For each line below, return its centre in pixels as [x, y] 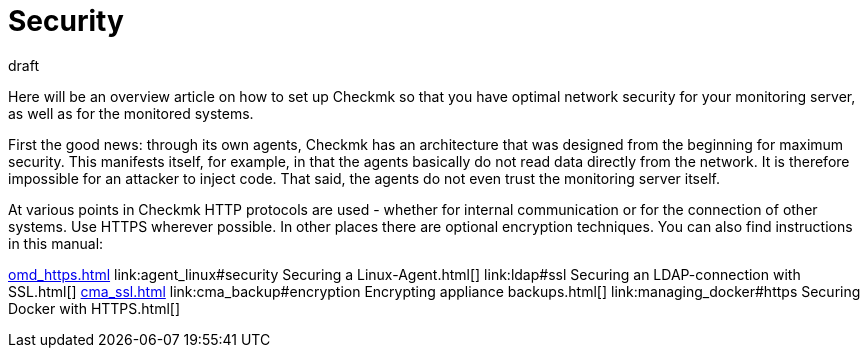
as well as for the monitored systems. [131, 113]
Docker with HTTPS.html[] [94, 308]
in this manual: [56, 243]
